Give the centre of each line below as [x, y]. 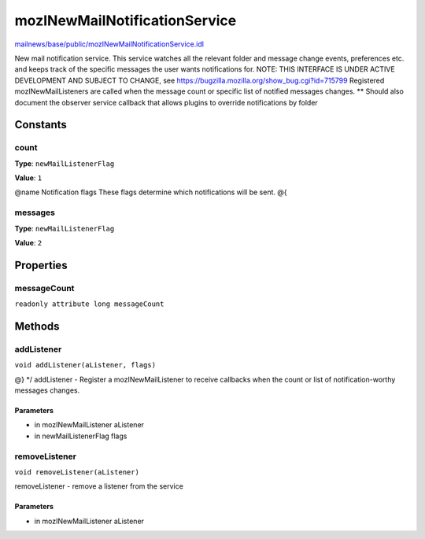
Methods [37, 326]
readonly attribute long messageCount [89, 304]
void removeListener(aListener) [77, 472]
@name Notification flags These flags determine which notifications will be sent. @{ [151, 192]
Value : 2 [28, 242]
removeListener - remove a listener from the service [99, 486]
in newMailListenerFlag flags [81, 436]
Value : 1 [28, 178]
